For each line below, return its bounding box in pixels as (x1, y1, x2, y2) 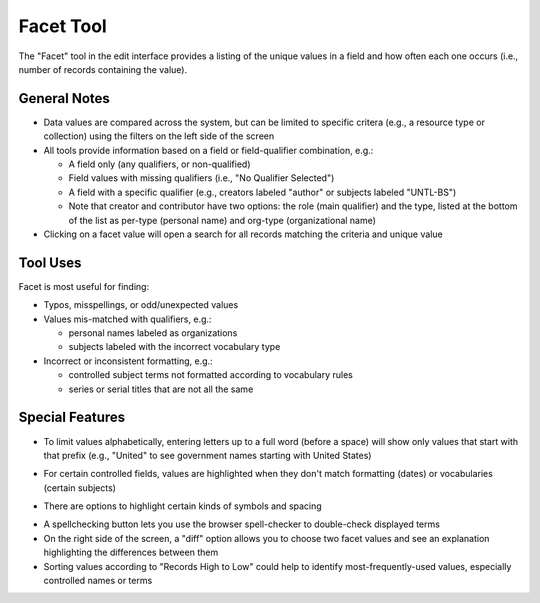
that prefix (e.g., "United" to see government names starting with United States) (43, 449, 372, 461)
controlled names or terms (43, 575, 153, 587)
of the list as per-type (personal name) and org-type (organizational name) (68, 214, 377, 226)
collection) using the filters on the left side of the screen (43, 130, 275, 142)
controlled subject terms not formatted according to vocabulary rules (68, 369, 354, 381)
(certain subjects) (43, 481, 117, 494)
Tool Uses (18, 254, 82, 271)
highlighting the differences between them (43, 546, 219, 559)
